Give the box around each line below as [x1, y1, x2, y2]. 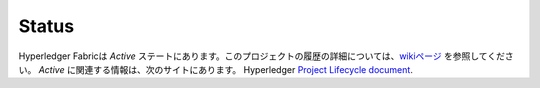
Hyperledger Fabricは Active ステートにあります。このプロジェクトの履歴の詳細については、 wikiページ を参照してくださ [18, 50, 514, 62]
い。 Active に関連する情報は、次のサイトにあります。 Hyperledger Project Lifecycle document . [18, 63, 414, 75]
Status [18, 15, 75, 37]
